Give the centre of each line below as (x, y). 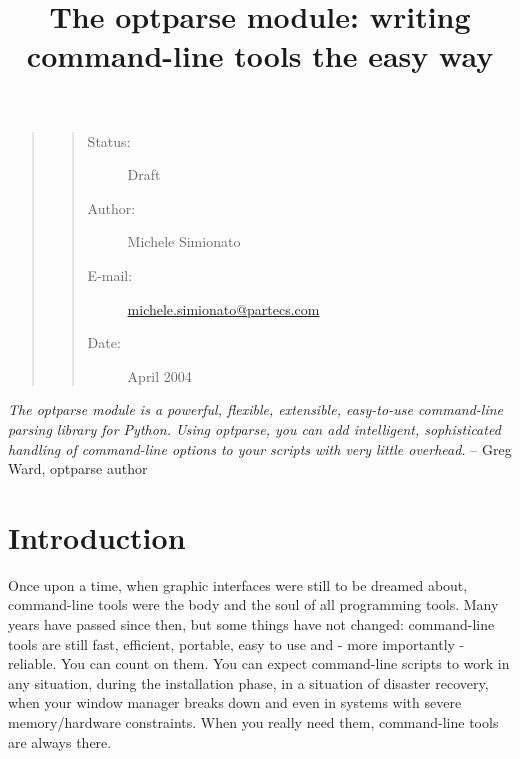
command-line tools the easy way (260, 55)
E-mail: (110, 274)
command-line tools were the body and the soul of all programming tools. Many (253, 604)
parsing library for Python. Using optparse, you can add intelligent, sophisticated (254, 428)
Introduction (97, 536)
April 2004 (159, 375)
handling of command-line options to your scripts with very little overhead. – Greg (260, 448)
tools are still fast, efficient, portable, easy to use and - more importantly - (236, 643)
